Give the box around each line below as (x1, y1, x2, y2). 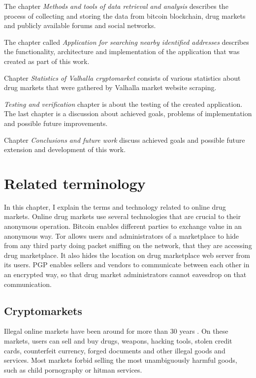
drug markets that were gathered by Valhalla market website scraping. (4, 82, 217, 93)
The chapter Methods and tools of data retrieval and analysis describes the (4, 1, 228, 11)
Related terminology (4, 173, 146, 193)
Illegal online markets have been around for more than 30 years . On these (4, 326, 228, 336)
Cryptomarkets (4, 303, 82, 318)
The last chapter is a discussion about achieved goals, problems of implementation (4, 108, 252, 119)
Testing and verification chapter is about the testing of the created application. (4, 98, 243, 109)
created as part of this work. (4, 56, 90, 66)
